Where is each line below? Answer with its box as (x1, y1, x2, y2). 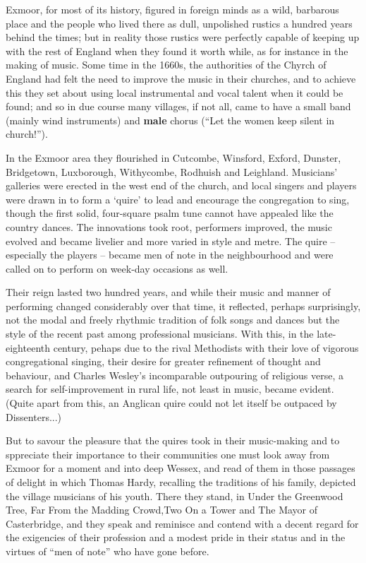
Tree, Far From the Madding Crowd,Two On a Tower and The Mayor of (6, 502, 318, 517)
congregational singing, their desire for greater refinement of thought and (6, 354, 321, 369)
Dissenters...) (6, 409, 62, 424)
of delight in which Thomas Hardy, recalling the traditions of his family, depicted (6, 475, 356, 489)
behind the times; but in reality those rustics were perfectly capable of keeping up (6, 30, 360, 45)
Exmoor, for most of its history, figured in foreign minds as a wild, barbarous (6, 2, 339, 16)
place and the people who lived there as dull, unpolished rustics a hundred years (6, 16, 353, 30)
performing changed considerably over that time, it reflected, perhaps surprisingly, (6, 298, 361, 313)
